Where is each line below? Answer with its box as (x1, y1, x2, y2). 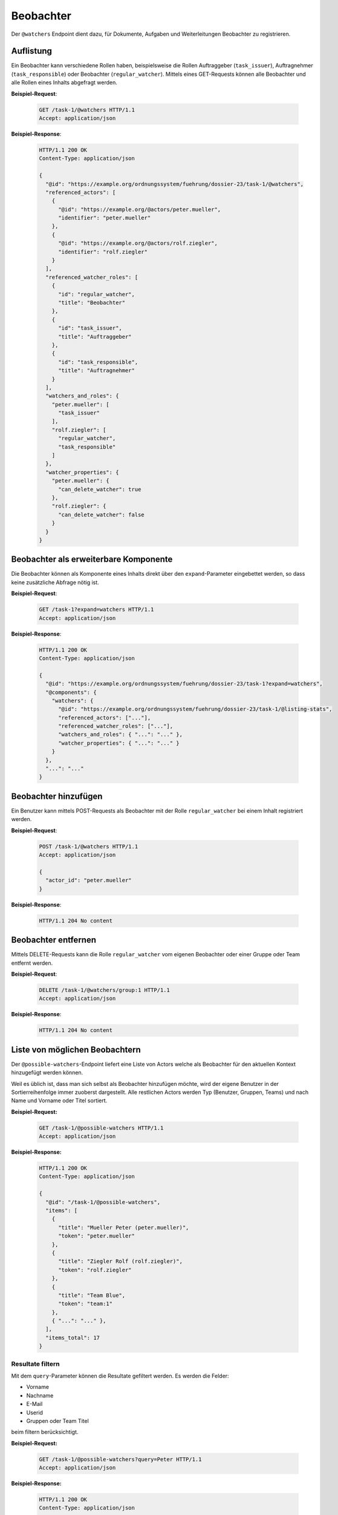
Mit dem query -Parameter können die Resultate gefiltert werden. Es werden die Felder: (11, 1372, 229, 1379)
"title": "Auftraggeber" (58, 333, 132, 340)
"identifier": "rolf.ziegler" (58, 248, 148, 255)
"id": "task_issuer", (58, 325, 122, 331)
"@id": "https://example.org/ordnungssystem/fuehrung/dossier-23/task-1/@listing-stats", (58, 706, 333, 713)
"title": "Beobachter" (58, 299, 126, 306)
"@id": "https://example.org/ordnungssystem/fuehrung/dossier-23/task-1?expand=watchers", (45, 681, 323, 687)
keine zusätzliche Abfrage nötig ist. (11, 579, 99, 586)
